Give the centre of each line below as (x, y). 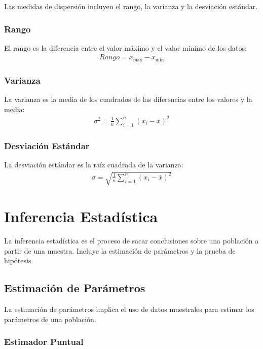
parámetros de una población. (50, 319)
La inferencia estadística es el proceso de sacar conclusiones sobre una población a (131, 241)
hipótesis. (19, 260)
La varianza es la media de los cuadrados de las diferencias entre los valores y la (128, 99)
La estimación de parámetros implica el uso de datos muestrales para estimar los (129, 309)
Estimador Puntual (44, 342)
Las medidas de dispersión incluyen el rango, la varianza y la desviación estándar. (131, 6)
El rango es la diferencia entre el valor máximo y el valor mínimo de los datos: (125, 47)
